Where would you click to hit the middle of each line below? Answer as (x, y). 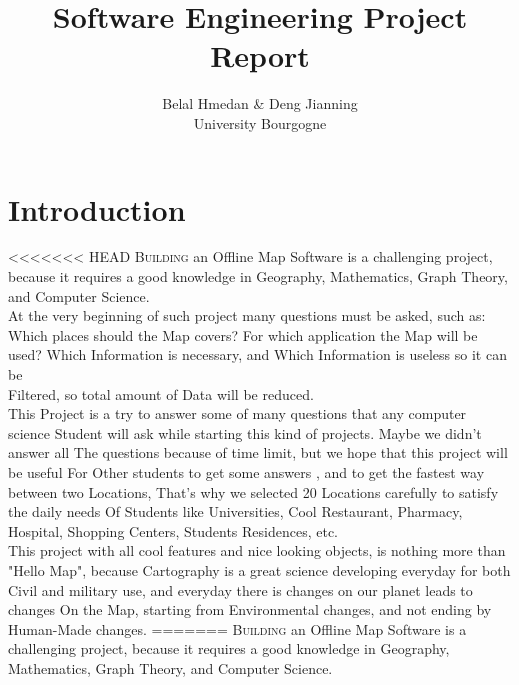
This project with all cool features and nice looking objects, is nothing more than (257, 550)
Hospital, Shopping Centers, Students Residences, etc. (173, 530)
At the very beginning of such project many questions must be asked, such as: (247, 315)
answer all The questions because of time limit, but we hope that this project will (258, 452)
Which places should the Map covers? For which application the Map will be (243, 334)
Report (260, 55)
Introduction (97, 208)
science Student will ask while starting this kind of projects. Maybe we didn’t (245, 432)
